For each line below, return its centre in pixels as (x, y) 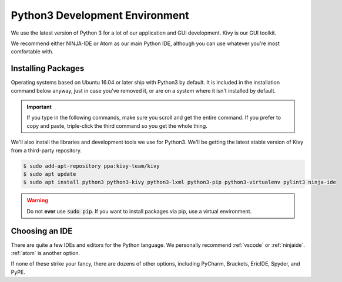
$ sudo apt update (50, 174)
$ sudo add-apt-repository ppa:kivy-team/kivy (91, 166)
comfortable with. (32, 52)
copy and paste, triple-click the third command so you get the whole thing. (117, 125)
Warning (37, 201)
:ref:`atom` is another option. (46, 253)
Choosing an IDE (42, 231)
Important (39, 107)
